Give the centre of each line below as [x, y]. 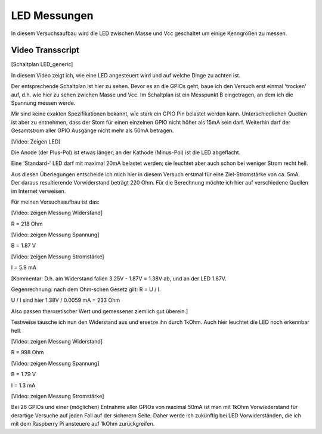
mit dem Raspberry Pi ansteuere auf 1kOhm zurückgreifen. [83, 424]
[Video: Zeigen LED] [36, 141]
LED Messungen [52, 15]
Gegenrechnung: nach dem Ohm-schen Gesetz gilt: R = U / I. [86, 289]
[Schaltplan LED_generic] [42, 64]
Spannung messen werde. [43, 103]
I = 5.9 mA [24, 267]
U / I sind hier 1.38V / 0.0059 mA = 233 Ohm [66, 300]
